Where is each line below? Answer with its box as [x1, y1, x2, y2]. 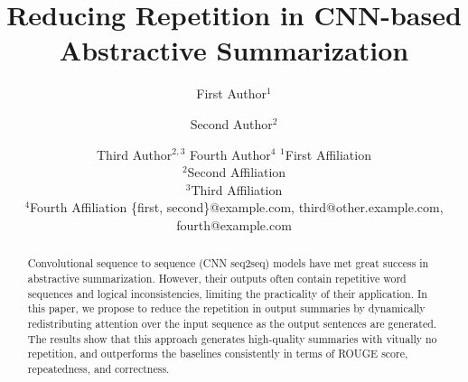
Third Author [97, 144, 173, 163]
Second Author [190, 114, 273, 133]
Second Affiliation [187, 163, 286, 182]
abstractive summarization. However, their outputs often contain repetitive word [27, 270, 407, 285]
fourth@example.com [176, 215, 292, 234]
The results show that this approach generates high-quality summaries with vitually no [27, 331, 437, 346]
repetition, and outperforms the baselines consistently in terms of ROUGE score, [27, 346, 408, 361]
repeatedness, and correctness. [27, 360, 170, 376]
